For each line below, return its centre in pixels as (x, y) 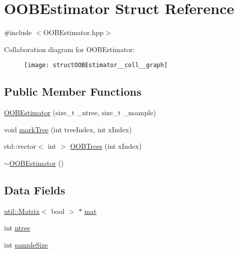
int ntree (17, 228)
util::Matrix (22, 211)
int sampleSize (26, 244)
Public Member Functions (73, 91)
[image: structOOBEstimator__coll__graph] (96, 65)
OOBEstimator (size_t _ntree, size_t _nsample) (80, 112)
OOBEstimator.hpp (73, 32)
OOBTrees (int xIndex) (106, 146)
